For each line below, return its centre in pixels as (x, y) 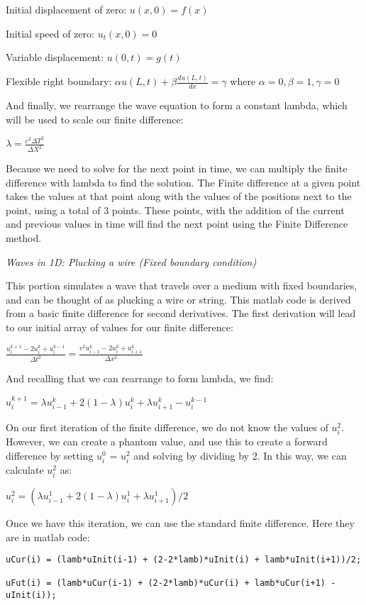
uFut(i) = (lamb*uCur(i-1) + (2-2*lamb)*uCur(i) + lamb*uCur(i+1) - (171, 583)
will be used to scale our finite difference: (95, 119)
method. (24, 238)
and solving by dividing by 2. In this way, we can (240, 455)
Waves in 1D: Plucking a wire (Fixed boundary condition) (131, 261)
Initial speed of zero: (50, 33)
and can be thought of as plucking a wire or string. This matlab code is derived (178, 299)
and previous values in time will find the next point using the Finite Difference (177, 224)
